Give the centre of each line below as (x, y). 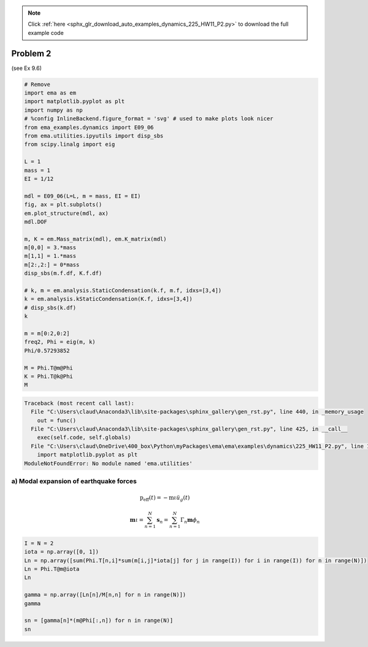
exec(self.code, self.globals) (84, 438)
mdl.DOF (36, 222)
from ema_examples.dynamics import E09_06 (89, 127)
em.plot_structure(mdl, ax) (66, 213)
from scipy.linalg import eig (70, 145)
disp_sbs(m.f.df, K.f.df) (63, 273)
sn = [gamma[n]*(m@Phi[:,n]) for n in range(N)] (99, 621)
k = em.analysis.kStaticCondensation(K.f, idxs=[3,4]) (108, 299)
